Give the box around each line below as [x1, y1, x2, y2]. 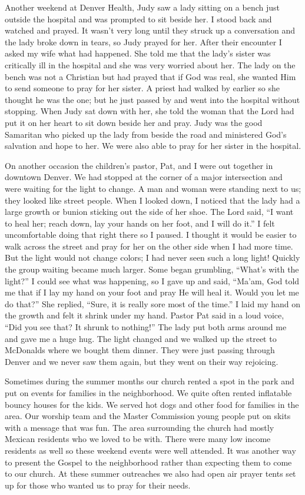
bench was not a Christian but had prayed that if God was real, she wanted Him [5, 70, 296, 82]
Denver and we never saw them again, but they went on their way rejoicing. [5, 355, 279, 367]
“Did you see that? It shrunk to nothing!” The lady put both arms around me [5, 321, 287, 333]
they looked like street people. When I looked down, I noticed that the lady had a [5, 194, 300, 206]
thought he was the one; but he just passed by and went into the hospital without [5, 93, 300, 105]
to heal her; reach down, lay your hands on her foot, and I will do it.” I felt [5, 217, 275, 229]
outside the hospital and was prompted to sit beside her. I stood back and [5, 12, 272, 25]
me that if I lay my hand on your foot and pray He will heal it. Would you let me [5, 286, 299, 298]
